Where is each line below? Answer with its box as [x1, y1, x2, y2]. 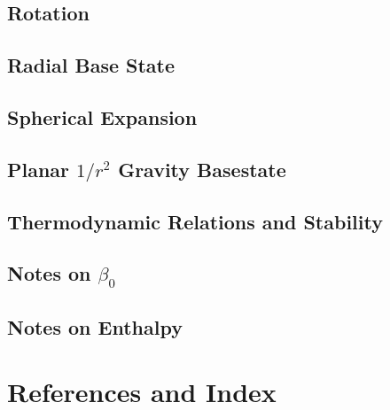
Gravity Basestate [118, 155, 286, 182]
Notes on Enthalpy [7, 313, 183, 340]
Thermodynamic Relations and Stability [7, 207, 383, 235]
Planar [7, 155, 70, 182]
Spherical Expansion [7, 103, 198, 130]
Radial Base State [7, 51, 175, 79]
